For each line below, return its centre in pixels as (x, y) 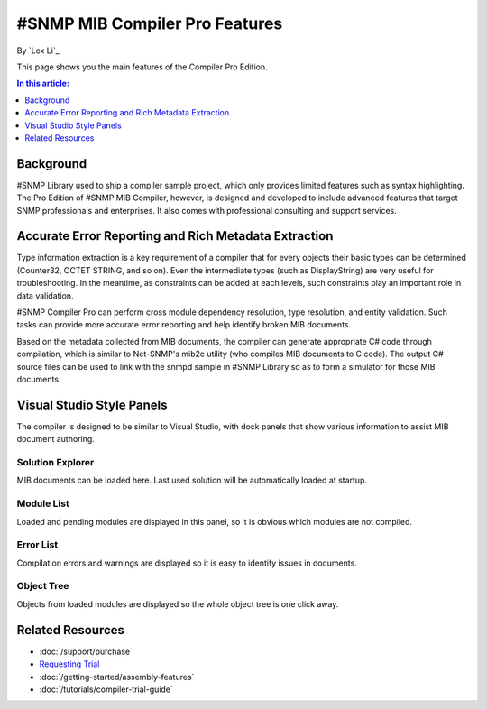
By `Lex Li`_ (38, 51)
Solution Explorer (55, 463)
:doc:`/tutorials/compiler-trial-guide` (106, 689)
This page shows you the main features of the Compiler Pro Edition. (142, 67)
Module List (43, 503)
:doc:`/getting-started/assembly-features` (117, 677)
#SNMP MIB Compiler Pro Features (150, 23)
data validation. (45, 295)
